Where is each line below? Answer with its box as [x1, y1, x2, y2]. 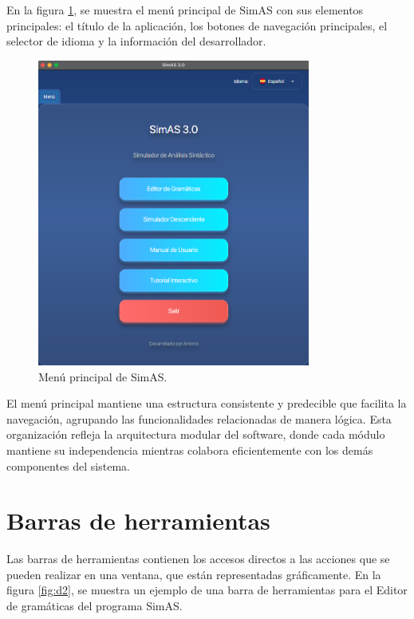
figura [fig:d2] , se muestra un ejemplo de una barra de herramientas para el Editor [6, 582, 408, 598]
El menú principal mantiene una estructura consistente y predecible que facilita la [6, 395, 407, 412]
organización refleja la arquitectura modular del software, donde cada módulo [6, 426, 385, 443]
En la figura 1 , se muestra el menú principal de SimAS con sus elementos [6, 2, 364, 18]
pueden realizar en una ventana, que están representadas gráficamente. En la [6, 566, 381, 582]
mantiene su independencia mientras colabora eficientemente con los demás [6, 441, 373, 458]
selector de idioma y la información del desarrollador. [6, 33, 266, 49]
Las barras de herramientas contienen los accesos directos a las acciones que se [6, 550, 390, 567]
